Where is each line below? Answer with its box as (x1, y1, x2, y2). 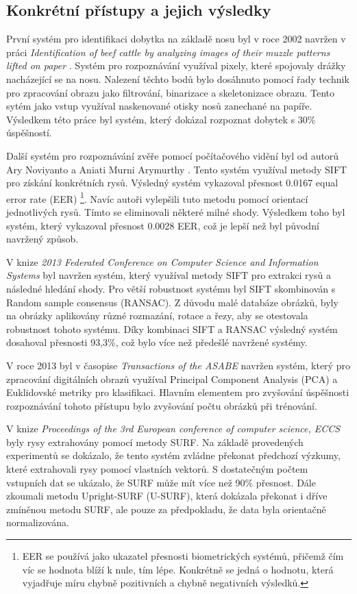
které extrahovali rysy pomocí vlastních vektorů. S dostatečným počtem (6, 462, 308, 476)
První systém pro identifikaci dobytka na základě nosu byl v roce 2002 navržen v (6, 32, 346, 46)
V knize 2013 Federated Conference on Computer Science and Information (6, 254, 319, 269)
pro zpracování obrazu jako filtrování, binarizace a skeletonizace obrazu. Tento (6, 85, 335, 99)
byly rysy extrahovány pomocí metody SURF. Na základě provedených (6, 434, 304, 449)
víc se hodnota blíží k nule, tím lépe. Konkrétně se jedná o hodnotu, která (22, 562, 334, 576)
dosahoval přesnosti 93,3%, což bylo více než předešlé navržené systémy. (6, 335, 308, 349)
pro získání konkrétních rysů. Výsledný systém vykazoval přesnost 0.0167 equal (6, 175, 338, 190)
